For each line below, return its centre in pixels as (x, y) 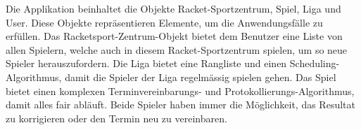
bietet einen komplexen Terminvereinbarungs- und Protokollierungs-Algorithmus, (180, 91)
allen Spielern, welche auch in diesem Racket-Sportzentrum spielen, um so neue (177, 49)
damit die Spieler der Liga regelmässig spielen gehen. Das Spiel (201, 77)
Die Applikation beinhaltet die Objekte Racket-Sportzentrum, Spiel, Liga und (173, 8)
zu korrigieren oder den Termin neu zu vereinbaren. (116, 118)
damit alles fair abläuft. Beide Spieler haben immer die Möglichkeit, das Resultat (180, 104)
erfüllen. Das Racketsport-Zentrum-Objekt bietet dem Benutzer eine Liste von (174, 36)
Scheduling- (315, 63)
